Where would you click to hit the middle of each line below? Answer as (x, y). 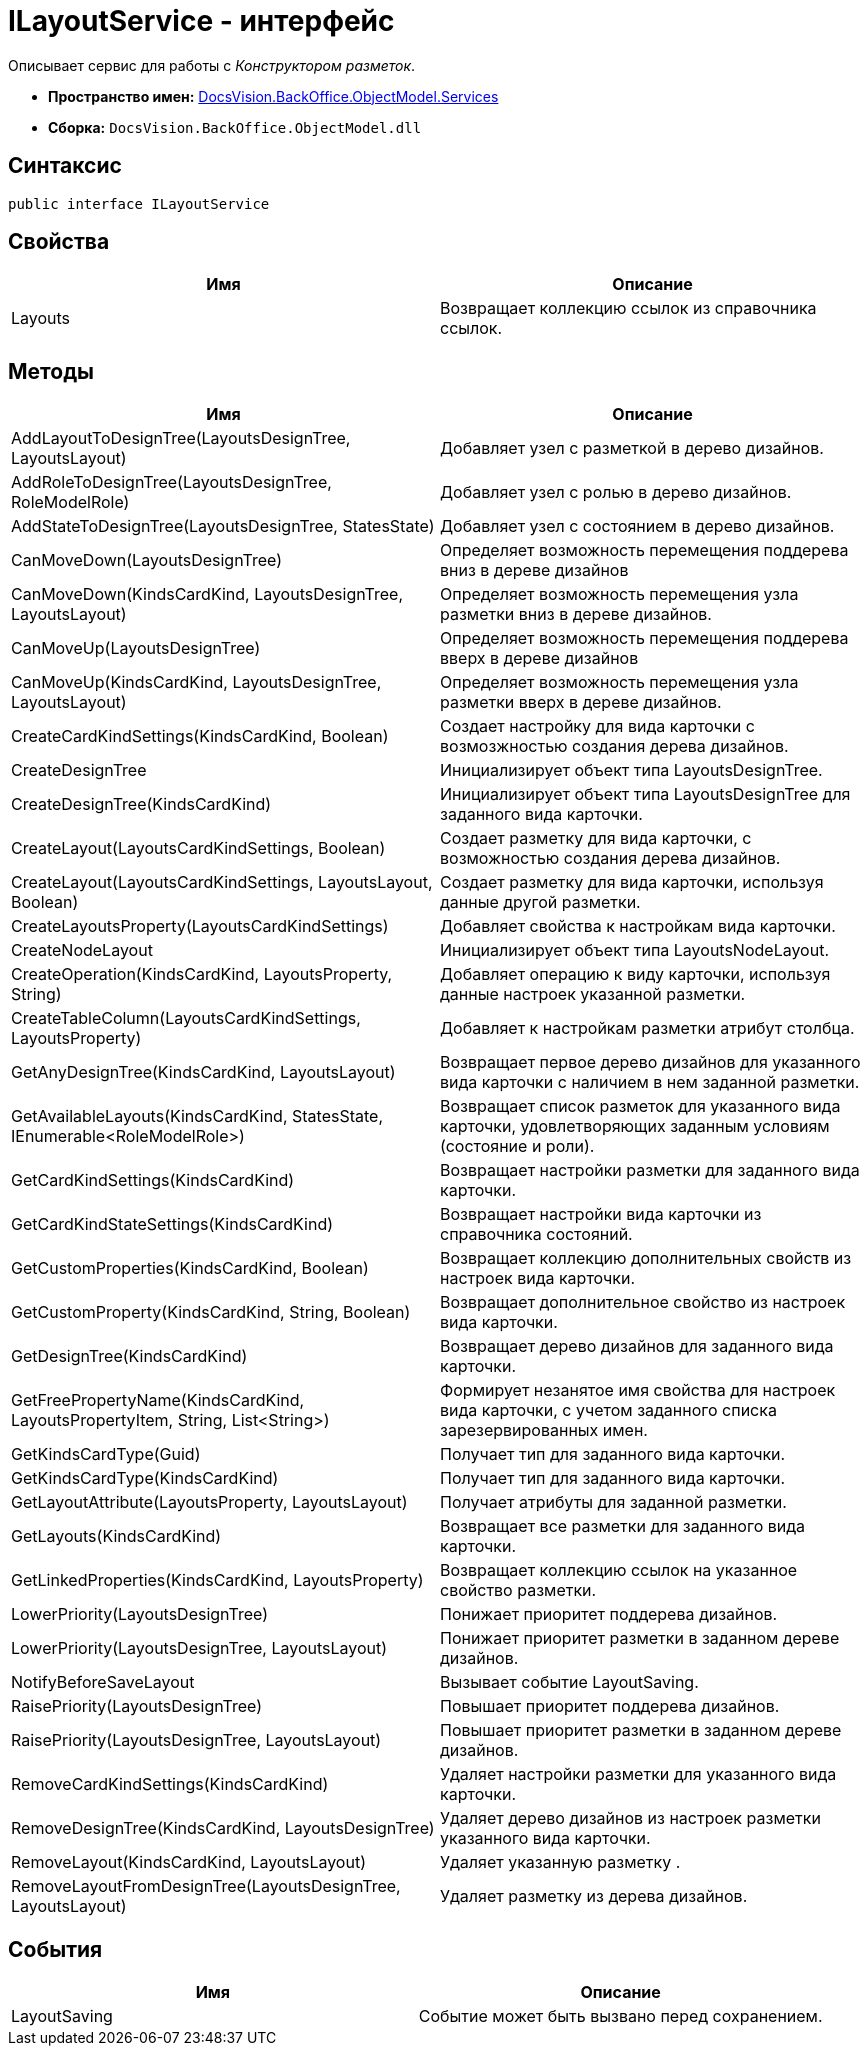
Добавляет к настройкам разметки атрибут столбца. (647, 1028)
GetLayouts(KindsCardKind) (116, 1536)
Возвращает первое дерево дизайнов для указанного (650, 1062)
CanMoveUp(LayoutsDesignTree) (136, 648)
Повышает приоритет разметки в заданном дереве (641, 1730)
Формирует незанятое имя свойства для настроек (638, 1390)
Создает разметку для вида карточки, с (596, 838)
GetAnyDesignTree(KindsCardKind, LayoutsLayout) (203, 1072)
